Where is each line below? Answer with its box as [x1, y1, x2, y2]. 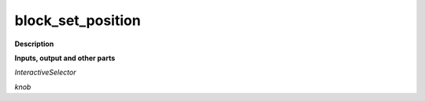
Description [14, 39, 54, 49]
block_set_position [14, 12, 141, 29]
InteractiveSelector [14, 67, 76, 78]
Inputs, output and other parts [14, 53, 116, 63]
